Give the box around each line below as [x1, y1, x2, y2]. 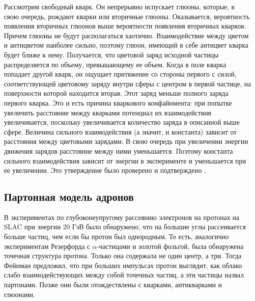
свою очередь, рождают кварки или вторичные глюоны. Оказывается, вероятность [4, 11, 250, 21]
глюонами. [4, 289, 35, 299]
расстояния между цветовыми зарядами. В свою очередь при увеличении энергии [4, 136, 248, 146]
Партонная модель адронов [4, 189, 134, 204]
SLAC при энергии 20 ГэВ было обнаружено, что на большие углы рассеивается [4, 221, 246, 232]
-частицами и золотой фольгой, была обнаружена [96, 241, 244, 251]
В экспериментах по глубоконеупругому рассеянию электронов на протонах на [4, 212, 239, 222]
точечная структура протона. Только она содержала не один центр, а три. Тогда [4, 250, 242, 261]
